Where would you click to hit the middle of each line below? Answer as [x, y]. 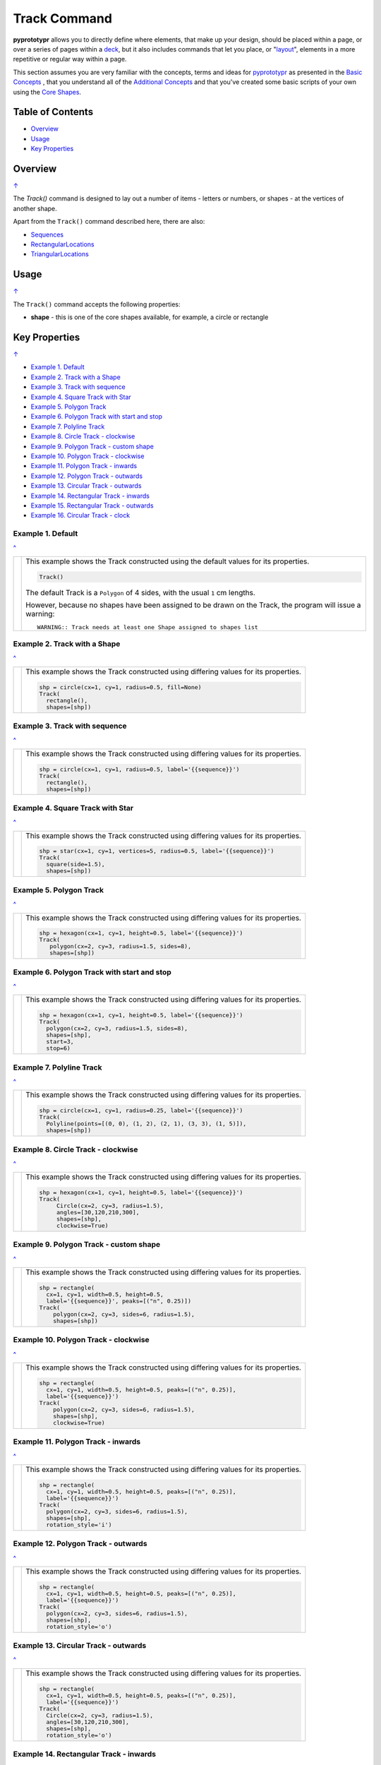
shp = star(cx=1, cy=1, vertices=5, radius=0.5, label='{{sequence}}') [157, 851]
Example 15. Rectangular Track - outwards [92, 505]
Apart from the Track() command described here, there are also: [109, 222]
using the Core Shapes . [47, 92]
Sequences [47, 234]
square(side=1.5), [75, 864]
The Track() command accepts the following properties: [97, 304]
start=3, [60, 1042]
